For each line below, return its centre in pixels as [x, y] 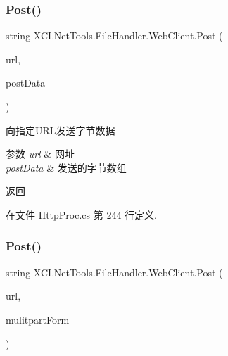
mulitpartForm [38, 319]
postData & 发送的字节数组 [66, 167]
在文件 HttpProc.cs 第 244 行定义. [81, 214]
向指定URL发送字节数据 [61, 130]
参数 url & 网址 [40, 154]
